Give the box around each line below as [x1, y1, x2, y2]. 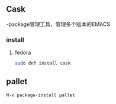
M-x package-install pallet [6, 92, 76, 98]
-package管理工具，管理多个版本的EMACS [6, 21, 111, 28]
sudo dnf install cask [14, 60, 71, 66]
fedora [14, 49, 31, 56]
